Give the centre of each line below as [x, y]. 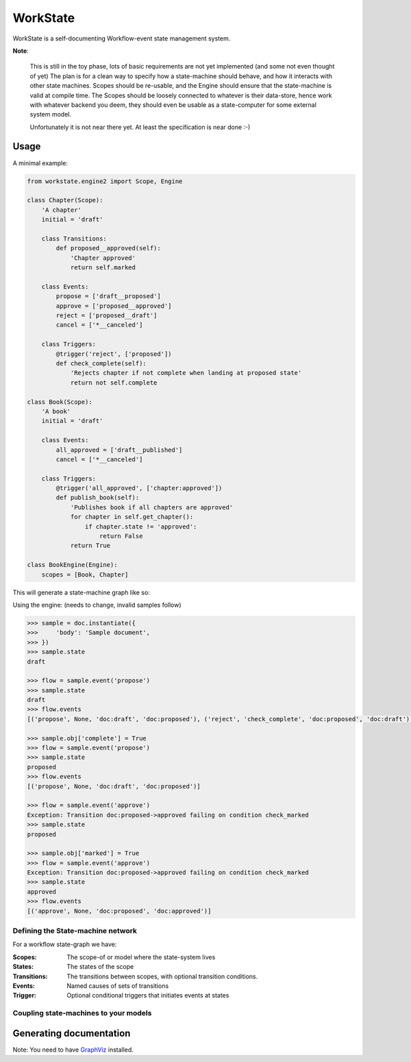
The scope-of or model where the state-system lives [141, 957]
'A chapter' [62, 210]
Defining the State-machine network [75, 931]
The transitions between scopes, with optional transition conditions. [162, 976]
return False [121, 536]
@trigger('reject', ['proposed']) [114, 354]
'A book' [56, 411]
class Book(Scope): [60, 402]
